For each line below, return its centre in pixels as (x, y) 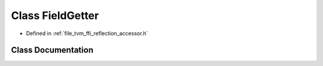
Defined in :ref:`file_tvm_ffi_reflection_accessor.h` (87, 33)
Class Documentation (52, 50)
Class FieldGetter (55, 15)
